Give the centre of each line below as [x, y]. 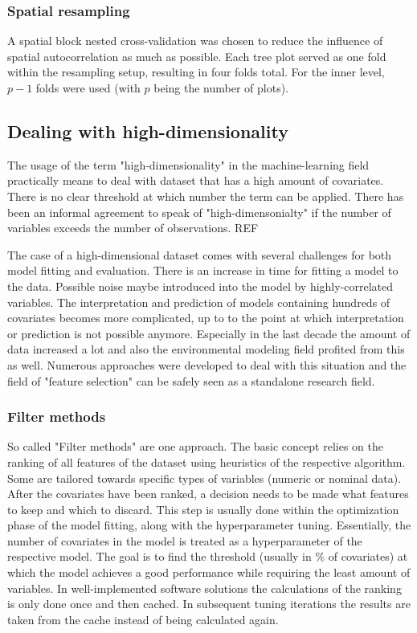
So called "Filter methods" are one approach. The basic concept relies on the [195, 446]
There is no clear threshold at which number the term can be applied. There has [206, 196]
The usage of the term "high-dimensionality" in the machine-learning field [188, 164]
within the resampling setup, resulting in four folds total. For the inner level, [196, 72]
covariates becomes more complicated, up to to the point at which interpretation [206, 318]
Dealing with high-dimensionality [148, 131]
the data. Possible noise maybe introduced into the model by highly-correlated [200, 286]
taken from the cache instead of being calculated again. [143, 619]
